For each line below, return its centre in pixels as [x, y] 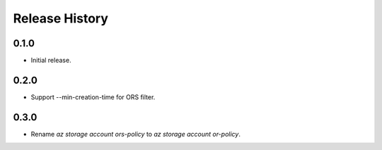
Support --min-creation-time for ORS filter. [93, 97]
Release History [61, 18]
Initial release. [51, 61]
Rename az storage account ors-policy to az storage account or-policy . [135, 134]
